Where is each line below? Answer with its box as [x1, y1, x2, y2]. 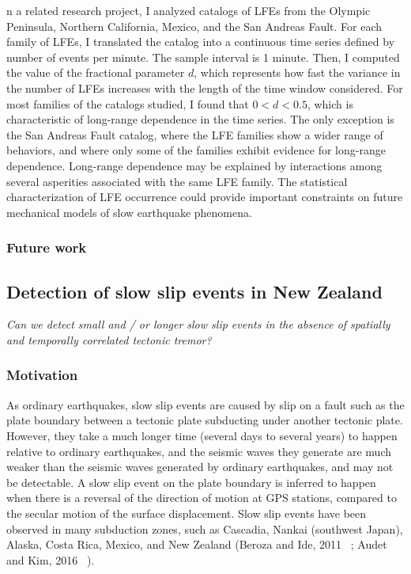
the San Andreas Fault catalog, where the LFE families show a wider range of [6, 126, 383, 143]
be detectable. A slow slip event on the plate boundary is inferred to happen [6, 473, 376, 490]
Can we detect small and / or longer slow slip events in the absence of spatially [6, 316, 390, 333]
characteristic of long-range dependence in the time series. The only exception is [6, 111, 394, 127]
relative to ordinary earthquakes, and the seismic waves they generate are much [6, 443, 391, 459]
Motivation [6, 365, 78, 385]
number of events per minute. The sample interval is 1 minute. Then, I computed [6, 48, 400, 65]
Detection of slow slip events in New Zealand [6, 279, 383, 303]
